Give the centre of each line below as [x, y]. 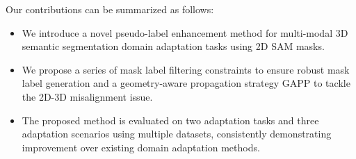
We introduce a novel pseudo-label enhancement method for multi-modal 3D [185, 32]
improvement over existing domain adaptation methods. [141, 147]
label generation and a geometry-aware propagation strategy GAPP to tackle [186, 83]
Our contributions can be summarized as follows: [110, 9]
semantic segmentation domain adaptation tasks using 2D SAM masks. [173, 46]
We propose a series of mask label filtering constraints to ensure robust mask [186, 69]
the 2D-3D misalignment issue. [87, 96]
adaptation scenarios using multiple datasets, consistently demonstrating [177, 134]
